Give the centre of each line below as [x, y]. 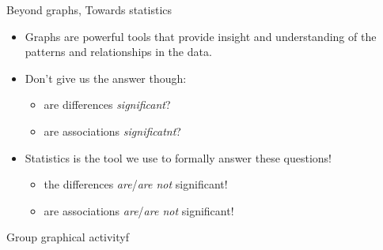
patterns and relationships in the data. [118, 52]
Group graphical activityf [68, 237]
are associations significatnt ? [112, 131]
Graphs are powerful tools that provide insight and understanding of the [201, 36]
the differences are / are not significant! [136, 184]
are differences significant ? [107, 104]
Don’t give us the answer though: [106, 78]
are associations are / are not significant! [139, 210]
